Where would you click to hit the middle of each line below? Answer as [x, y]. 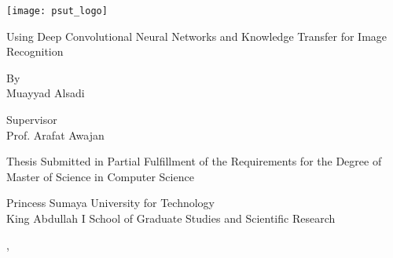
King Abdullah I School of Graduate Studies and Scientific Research [171, 218]
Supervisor [32, 120]
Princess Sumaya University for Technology [110, 203]
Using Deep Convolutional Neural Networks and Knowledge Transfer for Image [197, 36]
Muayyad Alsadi [46, 93]
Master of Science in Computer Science [100, 176]
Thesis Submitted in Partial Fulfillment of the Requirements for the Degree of [194, 161]
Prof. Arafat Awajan [55, 134]
